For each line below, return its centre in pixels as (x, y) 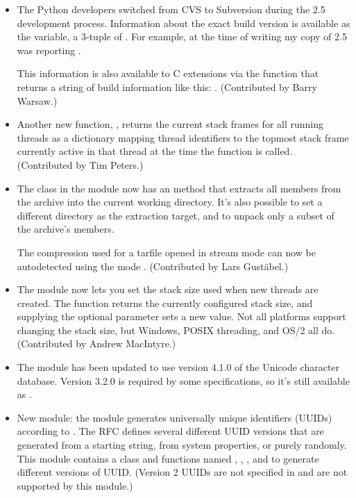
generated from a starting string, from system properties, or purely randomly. (182, 445)
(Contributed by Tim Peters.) (80, 164)
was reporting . (49, 50)
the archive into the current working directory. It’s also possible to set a (170, 202)
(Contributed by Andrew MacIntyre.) (96, 343)
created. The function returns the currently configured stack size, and (165, 302)
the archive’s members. (66, 229)
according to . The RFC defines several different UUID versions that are (170, 431)
